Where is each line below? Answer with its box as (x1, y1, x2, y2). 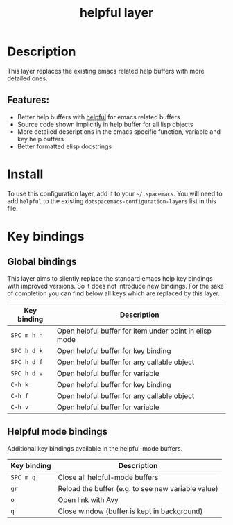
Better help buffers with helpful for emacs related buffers (17, 112, 180, 121)
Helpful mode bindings (7, 426, 108, 438)
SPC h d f (10, 358, 43, 365)
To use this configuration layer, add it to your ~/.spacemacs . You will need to (7, 189, 223, 198)
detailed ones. (7, 74, 48, 83)
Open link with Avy (58, 494, 119, 504)
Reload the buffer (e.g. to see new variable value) (58, 483, 218, 493)
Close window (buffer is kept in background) (58, 506, 203, 516)
